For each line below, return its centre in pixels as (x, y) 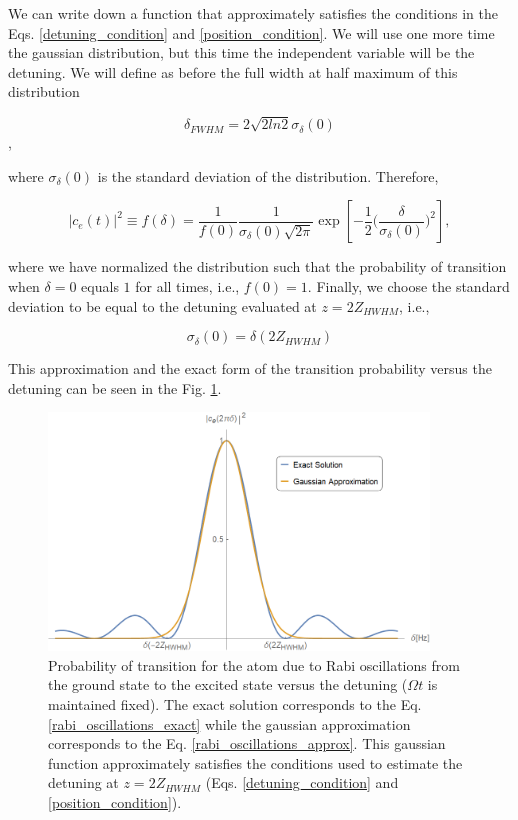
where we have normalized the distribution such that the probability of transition (257, 266)
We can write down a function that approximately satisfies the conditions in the (253, 13)
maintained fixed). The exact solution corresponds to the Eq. (235, 703)
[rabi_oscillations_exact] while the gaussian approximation (229, 723)
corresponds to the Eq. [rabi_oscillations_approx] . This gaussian (247, 743)
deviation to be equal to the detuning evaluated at (162, 305)
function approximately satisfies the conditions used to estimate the (255, 762)
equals (100, 285)
